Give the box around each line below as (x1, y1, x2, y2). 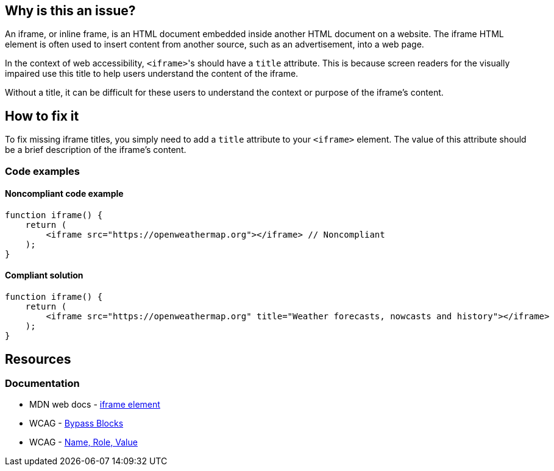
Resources (5, 351, 71, 367)
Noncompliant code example (5, 188, 124, 199)
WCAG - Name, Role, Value (29, 437, 138, 448)
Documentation (5, 377, 80, 389)
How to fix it (5, 108, 79, 124)
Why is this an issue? (5, 3, 136, 18)
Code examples (5, 165, 80, 177)
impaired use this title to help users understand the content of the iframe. (5, 68, 299, 79)
